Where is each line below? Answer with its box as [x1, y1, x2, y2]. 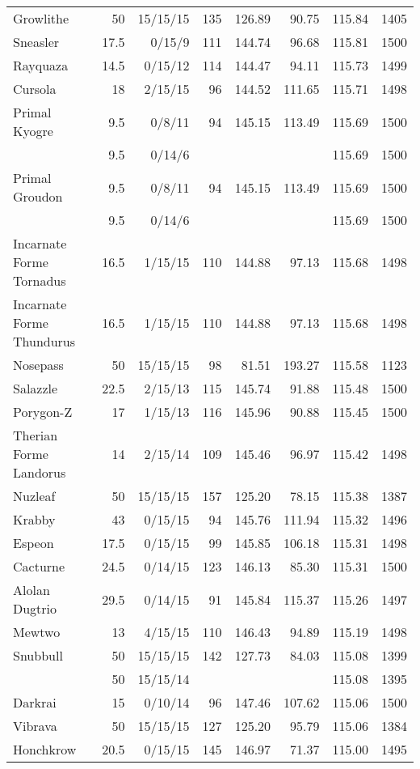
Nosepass [13, 355, 64, 374]
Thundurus [13, 332, 76, 351]
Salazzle [13, 379, 58, 397]
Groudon [13, 187, 63, 206]
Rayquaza [13, 56, 69, 74]
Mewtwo [13, 622, 61, 641]
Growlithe [13, 9, 69, 28]
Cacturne [13, 557, 65, 576]
